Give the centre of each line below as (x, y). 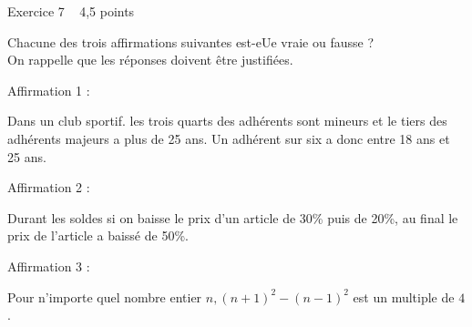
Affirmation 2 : (49, 187)
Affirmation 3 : (49, 266)
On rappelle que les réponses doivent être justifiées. (150, 60)
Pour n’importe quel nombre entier (105, 296)
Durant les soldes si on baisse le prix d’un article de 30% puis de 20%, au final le (233, 217)
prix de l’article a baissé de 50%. (98, 235)
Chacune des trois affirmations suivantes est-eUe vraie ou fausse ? (190, 41)
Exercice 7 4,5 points (71, 11)
